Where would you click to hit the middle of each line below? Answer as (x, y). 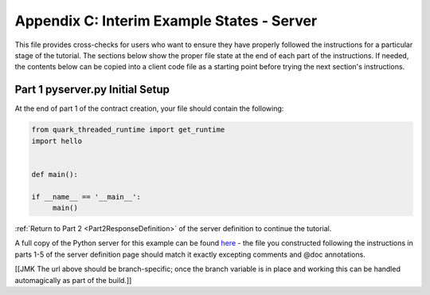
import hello (57, 141)
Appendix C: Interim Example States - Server (166, 21)
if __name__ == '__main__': (86, 197)
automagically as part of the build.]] (73, 280)
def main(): (55, 174)
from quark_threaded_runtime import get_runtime (128, 130)
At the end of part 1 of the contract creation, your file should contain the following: (149, 108)
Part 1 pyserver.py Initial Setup (92, 90)
